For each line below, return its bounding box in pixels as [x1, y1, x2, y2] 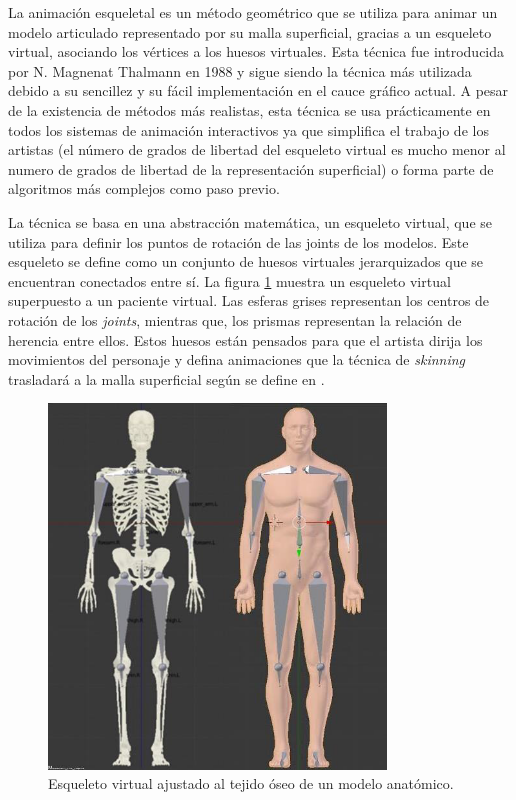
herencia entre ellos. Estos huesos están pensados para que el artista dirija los [8, 329, 483, 350]
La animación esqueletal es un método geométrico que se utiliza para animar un [8, 2, 498, 22]
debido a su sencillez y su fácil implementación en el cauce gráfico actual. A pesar [8, 80, 509, 101]
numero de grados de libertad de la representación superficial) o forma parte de [8, 158, 494, 179]
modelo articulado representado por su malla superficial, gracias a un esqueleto [8, 21, 492, 42]
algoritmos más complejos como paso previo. [8, 178, 280, 199]
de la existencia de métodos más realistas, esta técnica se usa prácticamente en [8, 99, 491, 120]
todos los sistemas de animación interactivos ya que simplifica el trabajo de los [8, 119, 489, 140]
